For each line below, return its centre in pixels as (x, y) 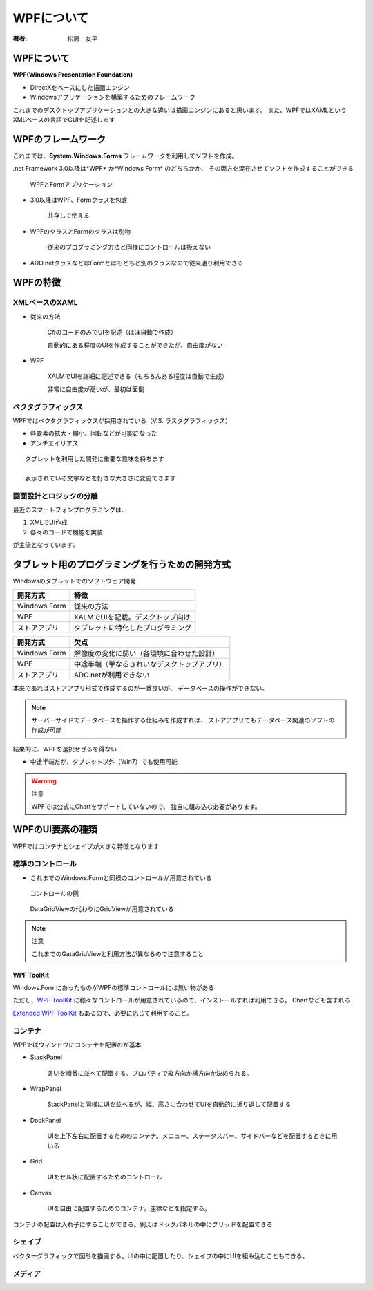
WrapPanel (46, 1089)
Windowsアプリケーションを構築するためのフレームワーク (113, 97)
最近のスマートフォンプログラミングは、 (70, 510)
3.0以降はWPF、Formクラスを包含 (79, 200)
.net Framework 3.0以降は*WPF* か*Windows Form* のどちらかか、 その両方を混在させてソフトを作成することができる (183, 169)
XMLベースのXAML (45, 303)
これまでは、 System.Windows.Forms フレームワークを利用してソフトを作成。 (125, 156)
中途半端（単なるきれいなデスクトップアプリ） (150, 664)
